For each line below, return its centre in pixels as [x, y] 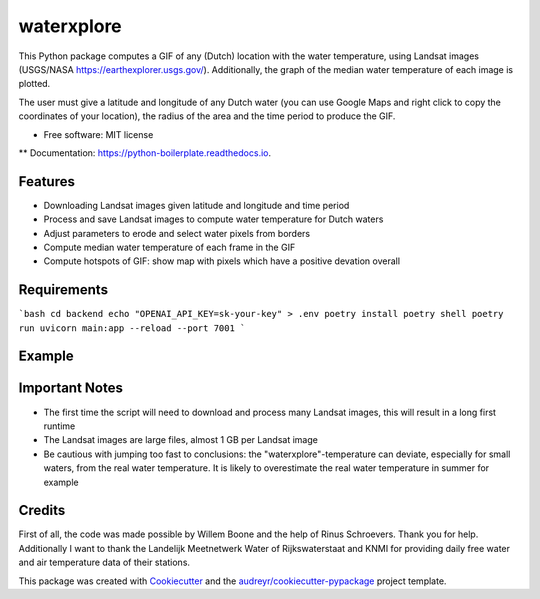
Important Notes [71, 388]
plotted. [34, 84]
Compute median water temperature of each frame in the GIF [169, 247]
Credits [42, 510]
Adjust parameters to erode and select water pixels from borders [176, 233]
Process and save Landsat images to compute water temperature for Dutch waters [213, 219]
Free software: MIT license [98, 134]
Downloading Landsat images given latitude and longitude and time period [196, 205]
